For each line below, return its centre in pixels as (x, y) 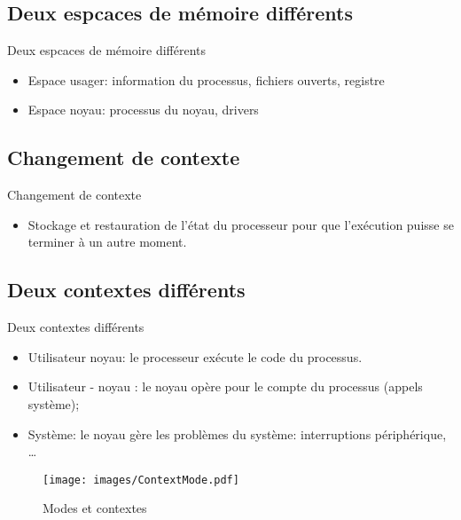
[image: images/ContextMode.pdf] (141, 480)
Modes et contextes (95, 508)
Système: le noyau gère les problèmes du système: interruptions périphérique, (237, 433)
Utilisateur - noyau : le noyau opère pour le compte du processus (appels (225, 386)
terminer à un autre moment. (107, 242)
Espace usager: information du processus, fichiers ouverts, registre (206, 79)
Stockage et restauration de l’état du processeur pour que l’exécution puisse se (241, 224)
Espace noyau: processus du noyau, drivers (143, 110)
